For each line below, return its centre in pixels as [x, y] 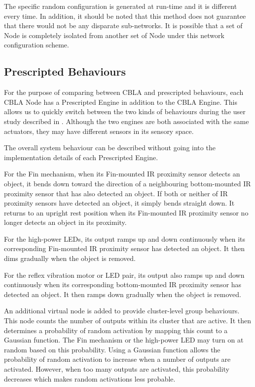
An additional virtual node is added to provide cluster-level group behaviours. [122, 311]
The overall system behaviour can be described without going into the [110, 148]
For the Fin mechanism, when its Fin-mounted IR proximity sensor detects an [122, 174]
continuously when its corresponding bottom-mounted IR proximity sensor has [123, 284]
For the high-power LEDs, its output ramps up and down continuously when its [125, 238]
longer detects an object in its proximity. [65, 222]
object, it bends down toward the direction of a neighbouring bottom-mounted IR [127, 183]
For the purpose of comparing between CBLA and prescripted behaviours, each [124, 92]
